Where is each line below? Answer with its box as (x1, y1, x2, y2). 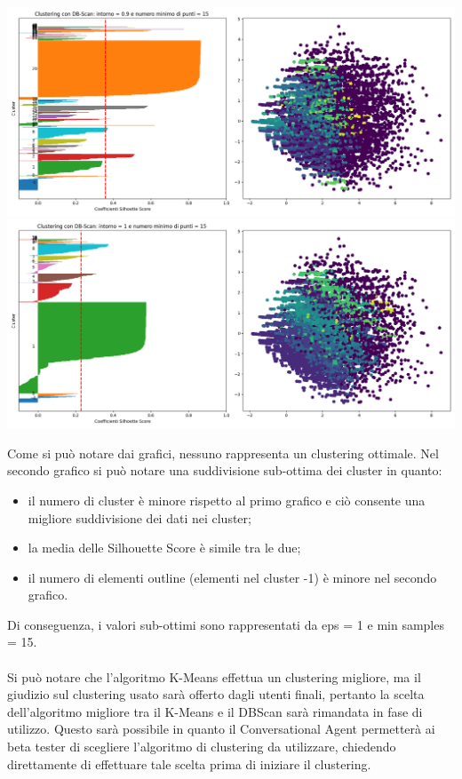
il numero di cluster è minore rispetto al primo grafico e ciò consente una (28, 490, 426, 509)
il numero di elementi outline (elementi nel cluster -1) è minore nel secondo (28, 568, 437, 586)
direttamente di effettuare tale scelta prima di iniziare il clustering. (7, 754, 371, 773)
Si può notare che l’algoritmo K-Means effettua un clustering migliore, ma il (7, 667, 421, 686)
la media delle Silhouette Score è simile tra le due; (28, 538, 301, 557)
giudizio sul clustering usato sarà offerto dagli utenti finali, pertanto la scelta (7, 685, 425, 703)
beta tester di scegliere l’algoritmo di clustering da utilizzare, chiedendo (7, 737, 396, 756)
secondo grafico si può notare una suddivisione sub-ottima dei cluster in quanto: (7, 461, 442, 480)
